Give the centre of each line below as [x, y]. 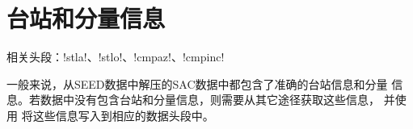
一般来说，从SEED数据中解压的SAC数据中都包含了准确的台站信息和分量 [197, 83]
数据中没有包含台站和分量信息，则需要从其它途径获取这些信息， [210, 100]
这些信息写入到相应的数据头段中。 [123, 115]
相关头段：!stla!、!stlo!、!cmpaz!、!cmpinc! [116, 57]
